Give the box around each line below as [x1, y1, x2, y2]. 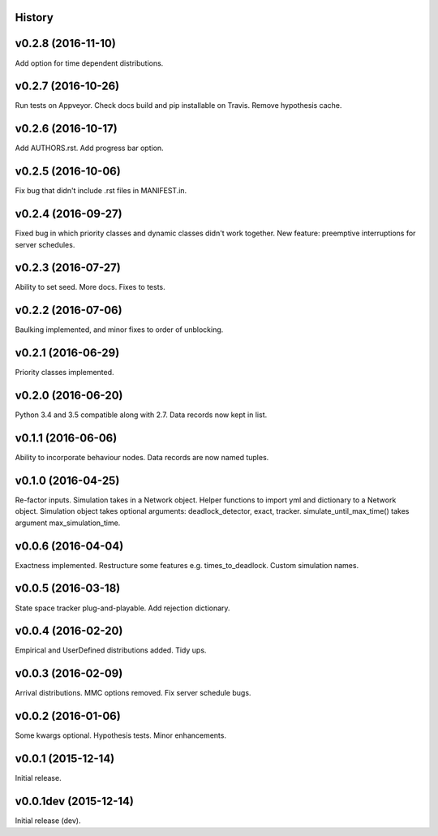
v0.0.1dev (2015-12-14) [15, 795, 134, 808]
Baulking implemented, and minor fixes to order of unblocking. [15, 325, 224, 334]
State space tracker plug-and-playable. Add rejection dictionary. [15, 603, 230, 613]
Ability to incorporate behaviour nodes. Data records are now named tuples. [15, 453, 269, 463]
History [15, 11, 54, 24]
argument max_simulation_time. [15, 518, 121, 528]
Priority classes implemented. [15, 368, 114, 377]
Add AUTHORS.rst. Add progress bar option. [15, 143, 164, 153]
